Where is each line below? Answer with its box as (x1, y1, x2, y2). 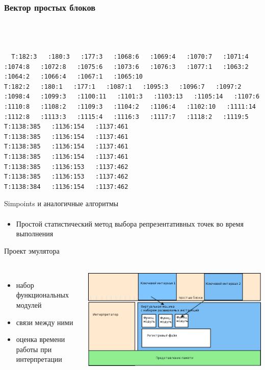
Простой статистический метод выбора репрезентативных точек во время (16, 218, 244, 229)
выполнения (16, 228, 54, 239)
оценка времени (16, 334, 65, 344)
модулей (16, 300, 42, 310)
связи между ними (16, 316, 73, 327)
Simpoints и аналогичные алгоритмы (4, 198, 119, 209)
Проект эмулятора (4, 245, 60, 256)
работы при (16, 343, 52, 354)
